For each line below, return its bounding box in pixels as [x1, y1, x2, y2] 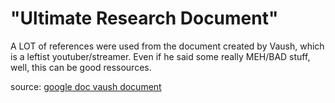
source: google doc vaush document [10, 80, 162, 92]
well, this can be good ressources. [10, 61, 152, 73]
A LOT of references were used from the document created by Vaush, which [10, 40, 325, 52]
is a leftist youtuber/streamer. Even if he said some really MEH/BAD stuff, [10, 50, 311, 62]
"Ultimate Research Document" [10, 7, 279, 30]
